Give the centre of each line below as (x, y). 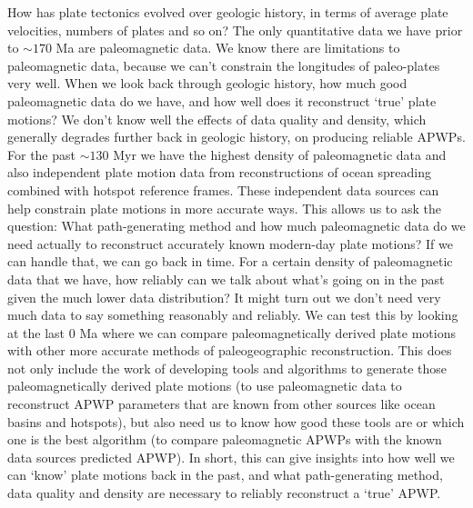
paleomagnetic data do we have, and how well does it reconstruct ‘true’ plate (222, 100)
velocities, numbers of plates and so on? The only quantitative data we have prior (235, 30)
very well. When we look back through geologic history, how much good (207, 83)
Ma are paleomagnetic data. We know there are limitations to (228, 48)
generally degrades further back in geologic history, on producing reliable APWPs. (236, 137)
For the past (41, 154)
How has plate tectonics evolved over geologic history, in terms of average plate (228, 12)
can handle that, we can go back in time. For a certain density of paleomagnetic (230, 261)
